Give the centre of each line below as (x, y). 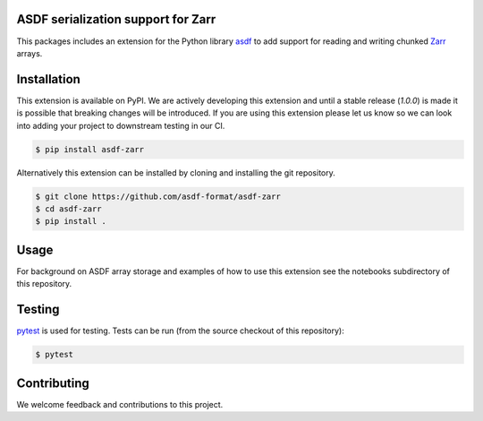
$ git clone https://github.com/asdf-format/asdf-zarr (158, 196)
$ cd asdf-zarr (68, 209)
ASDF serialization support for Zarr (116, 19)
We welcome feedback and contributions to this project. (120, 404)
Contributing (53, 383)
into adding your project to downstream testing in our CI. (121, 125)
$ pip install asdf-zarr (90, 149)
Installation (48, 79)
